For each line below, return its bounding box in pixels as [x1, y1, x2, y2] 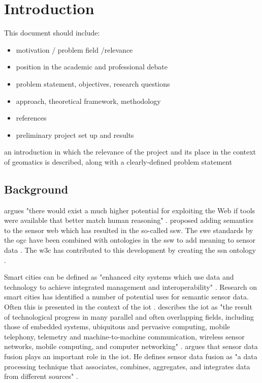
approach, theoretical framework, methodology [16, 95, 161, 106]
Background [4, 181, 69, 197]
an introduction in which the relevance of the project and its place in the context [4, 146, 256, 157]
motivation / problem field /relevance [16, 44, 133, 55]
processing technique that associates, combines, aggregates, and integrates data [4, 361, 250, 371]
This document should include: [4, 27, 100, 38]
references [16, 112, 47, 123]
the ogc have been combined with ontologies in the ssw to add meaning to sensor [4, 235, 256, 245]
